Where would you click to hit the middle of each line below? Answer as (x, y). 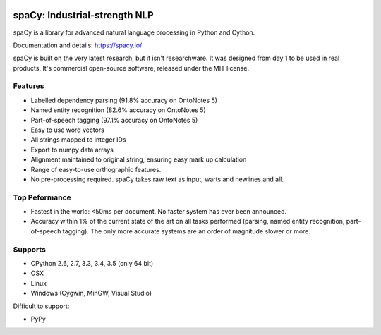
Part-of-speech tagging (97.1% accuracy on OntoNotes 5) (114, 120)
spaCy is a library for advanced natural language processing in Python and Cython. (134, 32)
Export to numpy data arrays (72, 150)
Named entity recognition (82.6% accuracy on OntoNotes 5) (118, 110)
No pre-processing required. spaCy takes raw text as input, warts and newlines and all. (157, 179)
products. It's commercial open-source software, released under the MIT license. (131, 68)
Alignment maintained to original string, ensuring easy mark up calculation (139, 159)
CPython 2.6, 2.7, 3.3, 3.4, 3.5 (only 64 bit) (92, 264)
